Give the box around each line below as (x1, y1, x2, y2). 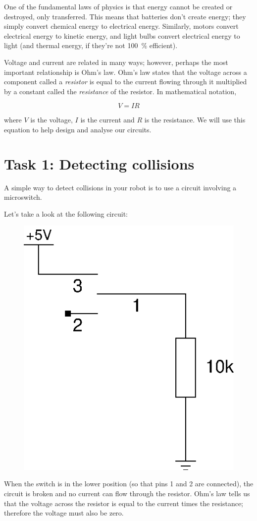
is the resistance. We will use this (144, 115, 246, 125)
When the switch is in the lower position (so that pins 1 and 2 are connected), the (4, 478, 254, 489)
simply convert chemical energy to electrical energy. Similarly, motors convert (4, 21, 239, 31)
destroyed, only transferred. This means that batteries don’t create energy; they (4, 11, 246, 21)
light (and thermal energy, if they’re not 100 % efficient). (4, 40, 178, 51)
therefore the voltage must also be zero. (4, 508, 124, 518)
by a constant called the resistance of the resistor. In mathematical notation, (4, 86, 237, 96)
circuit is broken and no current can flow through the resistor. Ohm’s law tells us (4, 488, 250, 498)
